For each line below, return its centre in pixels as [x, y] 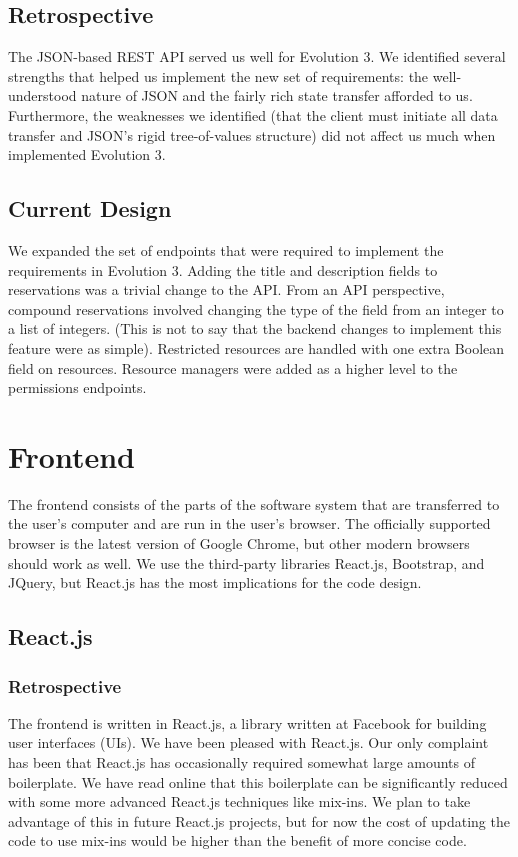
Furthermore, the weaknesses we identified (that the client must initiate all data [253, 114]
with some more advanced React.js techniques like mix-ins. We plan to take [239, 801]
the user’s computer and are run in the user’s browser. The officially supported [249, 523]
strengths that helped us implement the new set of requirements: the [218, 75]
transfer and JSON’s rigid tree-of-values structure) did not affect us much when [252, 134]
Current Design [90, 208]
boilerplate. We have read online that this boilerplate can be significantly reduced [258, 781]
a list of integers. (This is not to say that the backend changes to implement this [255, 328]
